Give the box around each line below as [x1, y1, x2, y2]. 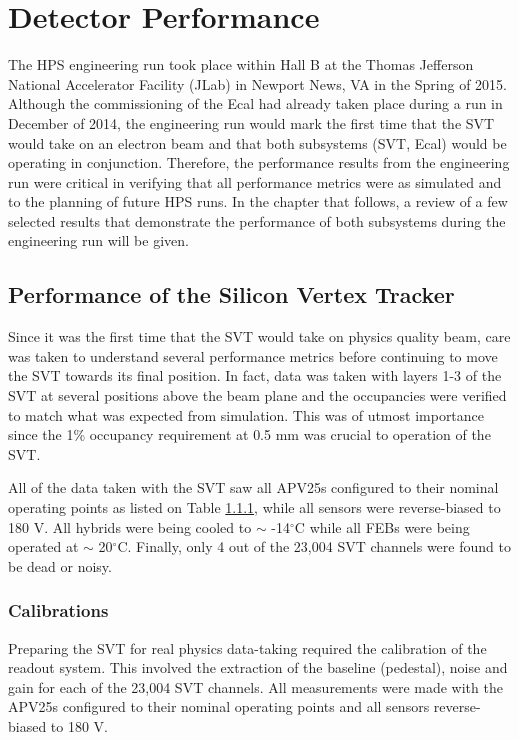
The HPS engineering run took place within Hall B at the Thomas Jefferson [8, 54, 474, 75]
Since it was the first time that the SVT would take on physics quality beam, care [8, 326, 511, 347]
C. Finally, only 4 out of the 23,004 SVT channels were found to [117, 536, 511, 557]
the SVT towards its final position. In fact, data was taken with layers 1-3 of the [8, 365, 502, 386]
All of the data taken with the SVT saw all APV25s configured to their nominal [8, 477, 499, 498]
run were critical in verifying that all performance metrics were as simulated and [8, 171, 502, 192]
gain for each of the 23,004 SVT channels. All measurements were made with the [8, 676, 503, 697]
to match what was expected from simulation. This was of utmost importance [8, 404, 485, 425]
